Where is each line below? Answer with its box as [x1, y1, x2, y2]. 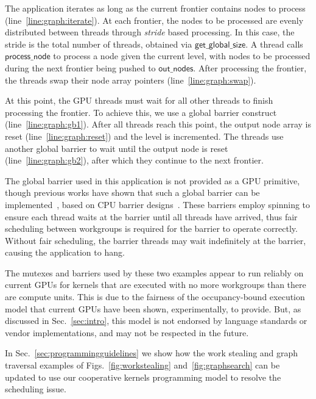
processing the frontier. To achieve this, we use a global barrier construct [5, 106, 277, 118]
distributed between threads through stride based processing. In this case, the [5, 26, 295, 38]
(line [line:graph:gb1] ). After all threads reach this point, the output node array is [5, 118, 312, 131]
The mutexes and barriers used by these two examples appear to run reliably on [5, 266, 304, 279]
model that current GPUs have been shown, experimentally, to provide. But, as [5, 302, 301, 315]
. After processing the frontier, [193, 61, 307, 74]
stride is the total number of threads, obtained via [5, 37, 192, 50]
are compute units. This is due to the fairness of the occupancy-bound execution [5, 290, 305, 303]
